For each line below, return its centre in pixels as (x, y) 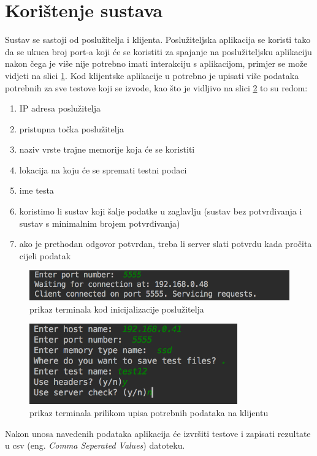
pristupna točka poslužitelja (71, 128)
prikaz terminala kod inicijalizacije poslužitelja (117, 309)
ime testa (36, 190)
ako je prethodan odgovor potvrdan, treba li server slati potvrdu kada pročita (166, 244)
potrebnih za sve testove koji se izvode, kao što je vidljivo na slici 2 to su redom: (156, 87)
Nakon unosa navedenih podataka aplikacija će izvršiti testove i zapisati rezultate (158, 433)
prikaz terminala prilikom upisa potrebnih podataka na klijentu (149, 412)
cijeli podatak (45, 255)
